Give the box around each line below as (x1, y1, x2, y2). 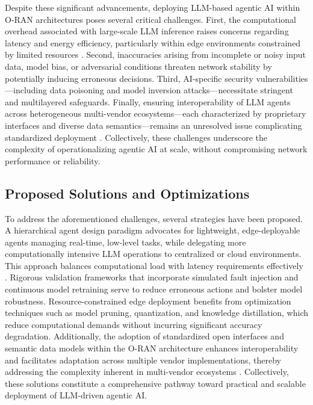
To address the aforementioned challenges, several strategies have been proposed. (5, 212, 303, 224)
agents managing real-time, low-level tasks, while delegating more (5, 235, 246, 248)
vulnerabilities (256, 72, 308, 84)
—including (5, 84, 48, 96)
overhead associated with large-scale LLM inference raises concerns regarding (5, 25, 289, 37)
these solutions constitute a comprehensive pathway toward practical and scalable (5, 377, 306, 389)
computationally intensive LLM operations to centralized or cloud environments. (5, 247, 302, 260)
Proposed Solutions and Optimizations (5, 184, 250, 202)
